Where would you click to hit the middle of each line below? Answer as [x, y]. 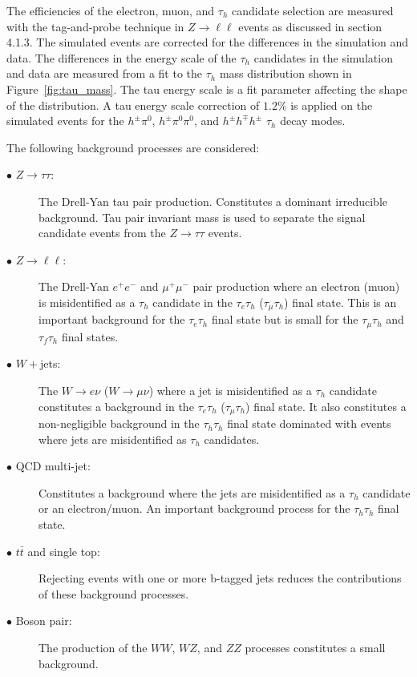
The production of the [93, 647]
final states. [90, 336]
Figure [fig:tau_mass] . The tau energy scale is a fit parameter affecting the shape [207, 89]
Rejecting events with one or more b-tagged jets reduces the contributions [220, 578]
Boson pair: [44, 621]
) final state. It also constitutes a [326, 406]
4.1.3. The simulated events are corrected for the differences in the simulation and [207, 42]
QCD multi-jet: [53, 466]
